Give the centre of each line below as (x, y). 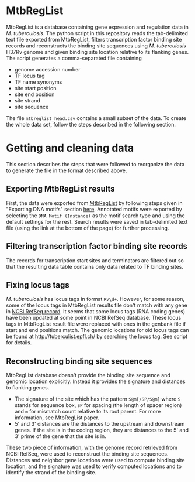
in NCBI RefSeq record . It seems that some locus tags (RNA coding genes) (96, 312)
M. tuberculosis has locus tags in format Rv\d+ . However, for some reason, (95, 299)
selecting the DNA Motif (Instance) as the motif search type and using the (95, 216)
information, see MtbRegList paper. (57, 418)
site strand (27, 100)
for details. (19, 343)
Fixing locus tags (38, 285)
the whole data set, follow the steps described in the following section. (91, 124)
